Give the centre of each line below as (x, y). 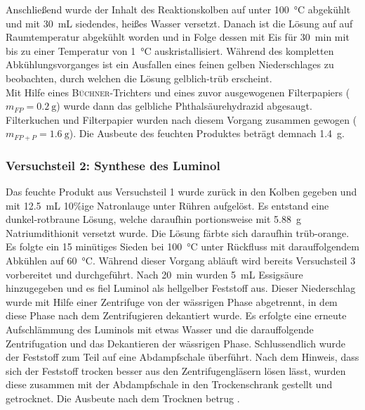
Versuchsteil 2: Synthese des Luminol (113, 165)
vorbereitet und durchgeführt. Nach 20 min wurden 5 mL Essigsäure (154, 274)
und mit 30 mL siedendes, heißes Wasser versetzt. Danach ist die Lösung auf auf (179, 23)
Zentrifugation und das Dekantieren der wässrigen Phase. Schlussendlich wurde (176, 343)
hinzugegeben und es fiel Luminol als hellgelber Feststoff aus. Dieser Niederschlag (181, 288)
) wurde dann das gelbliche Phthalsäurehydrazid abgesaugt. (184, 106)
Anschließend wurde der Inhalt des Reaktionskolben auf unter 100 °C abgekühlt (178, 9)
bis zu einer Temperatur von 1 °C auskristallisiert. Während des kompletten (170, 50)
